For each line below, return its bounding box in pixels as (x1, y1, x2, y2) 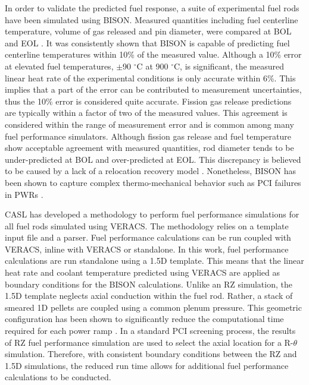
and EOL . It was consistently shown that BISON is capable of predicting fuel (5, 36, 290, 49)
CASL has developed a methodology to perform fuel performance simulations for (5, 208, 299, 220)
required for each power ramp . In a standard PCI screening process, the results (5, 324, 296, 337)
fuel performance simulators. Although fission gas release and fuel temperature (5, 130, 291, 142)
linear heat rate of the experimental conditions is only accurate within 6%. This (5, 71, 296, 84)
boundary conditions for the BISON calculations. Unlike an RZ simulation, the (5, 277, 292, 290)
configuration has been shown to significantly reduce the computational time (5, 313, 284, 325)
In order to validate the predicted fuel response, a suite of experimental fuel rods (5, 2, 299, 14)
